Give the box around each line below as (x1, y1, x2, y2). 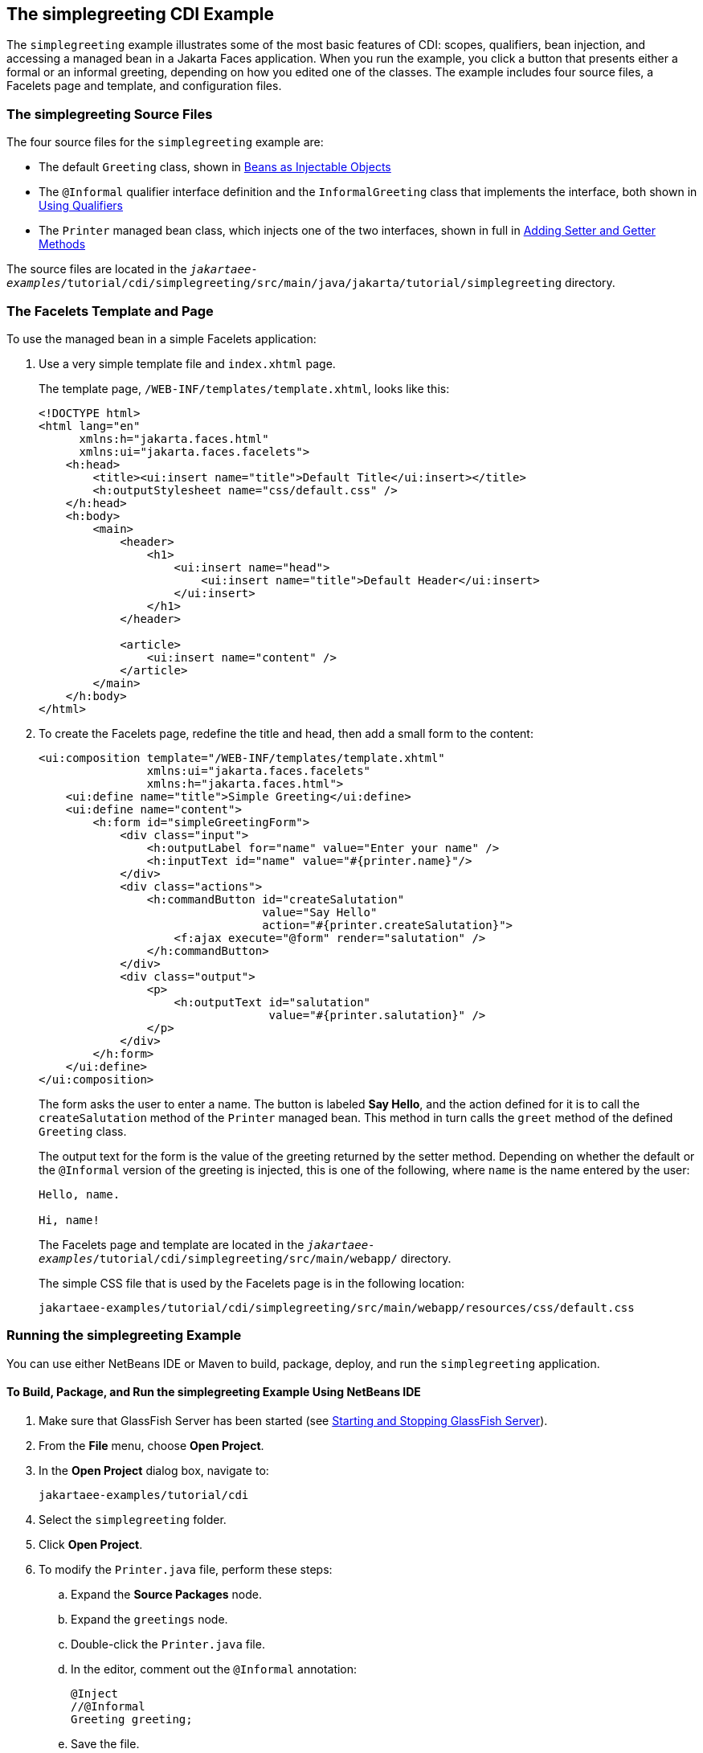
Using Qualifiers (39, 199, 124, 213)
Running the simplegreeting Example (6, 1327, 242, 1344)
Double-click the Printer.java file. (71, 1636, 265, 1651)
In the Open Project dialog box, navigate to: (39, 1463, 269, 1477)
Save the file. (71, 1736, 140, 1751)
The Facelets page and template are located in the (39, 1237, 304, 1251)
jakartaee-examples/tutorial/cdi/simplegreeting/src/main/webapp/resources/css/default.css (39, 1300, 635, 1314)
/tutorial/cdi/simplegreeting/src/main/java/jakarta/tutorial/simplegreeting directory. (60, 276, 615, 290)
